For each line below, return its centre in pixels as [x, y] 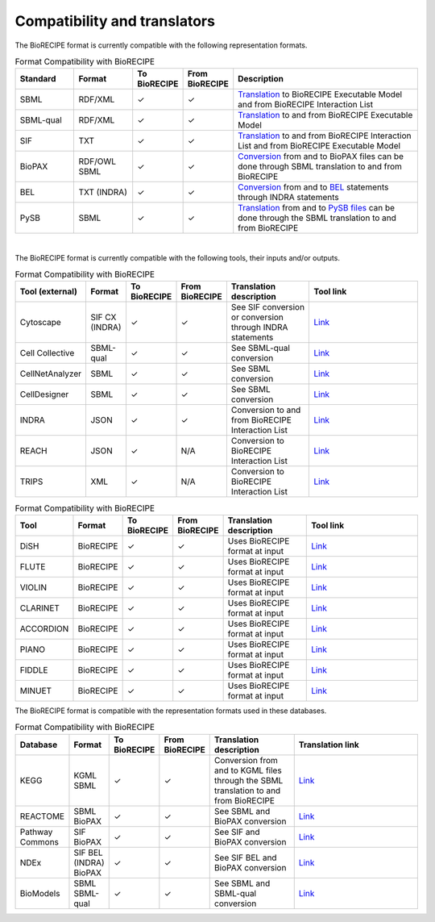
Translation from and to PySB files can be [316, 208]
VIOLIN [33, 587]
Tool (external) [49, 292]
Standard [38, 79]
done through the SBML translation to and [317, 218]
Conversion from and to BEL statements [313, 187]
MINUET [36, 690]
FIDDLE [34, 670]
